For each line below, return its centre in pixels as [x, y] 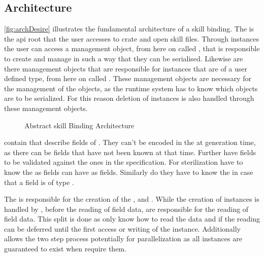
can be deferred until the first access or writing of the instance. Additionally [123, 228]
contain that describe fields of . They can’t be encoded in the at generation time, [130, 142]
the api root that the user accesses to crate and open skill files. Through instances [132, 38]
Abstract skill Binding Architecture [79, 125]
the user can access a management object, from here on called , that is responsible [132, 48]
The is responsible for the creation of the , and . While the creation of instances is [132, 199]
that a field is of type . [39, 182]
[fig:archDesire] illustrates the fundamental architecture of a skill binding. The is [129, 29]
